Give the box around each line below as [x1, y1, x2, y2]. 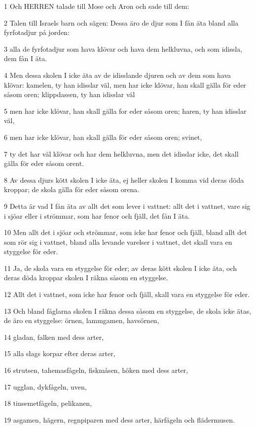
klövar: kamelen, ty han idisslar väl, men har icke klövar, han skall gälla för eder [4, 79, 246, 90]
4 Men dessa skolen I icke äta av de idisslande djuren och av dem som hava [4, 69, 231, 80]
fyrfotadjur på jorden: [4, 27, 70, 37]
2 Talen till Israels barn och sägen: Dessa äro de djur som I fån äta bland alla [4, 17, 239, 28]
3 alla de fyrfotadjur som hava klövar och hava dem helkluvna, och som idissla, [4, 43, 243, 54]
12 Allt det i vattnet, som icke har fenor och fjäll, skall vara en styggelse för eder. [4, 289, 250, 299]
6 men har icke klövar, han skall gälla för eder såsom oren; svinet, [4, 132, 202, 142]
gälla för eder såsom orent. [4, 158, 84, 168]
